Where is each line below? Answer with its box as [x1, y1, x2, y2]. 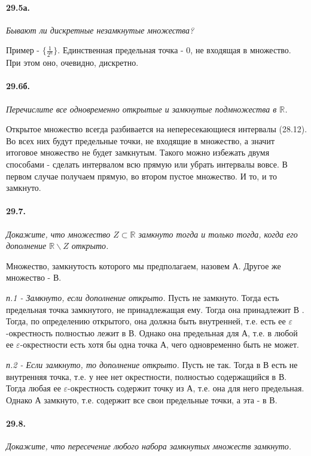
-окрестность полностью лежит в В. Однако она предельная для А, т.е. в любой [6, 326, 298, 339]
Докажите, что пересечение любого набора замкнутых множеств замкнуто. [6, 440, 292, 452]
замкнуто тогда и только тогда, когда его [138, 227, 298, 240]
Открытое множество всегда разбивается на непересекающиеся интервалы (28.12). [6, 123, 307, 135]
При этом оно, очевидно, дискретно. [6, 56, 139, 69]
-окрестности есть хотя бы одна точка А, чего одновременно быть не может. [20, 338, 299, 351]
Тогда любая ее [6, 382, 61, 394]
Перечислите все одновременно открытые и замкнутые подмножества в [6, 102, 277, 115]
